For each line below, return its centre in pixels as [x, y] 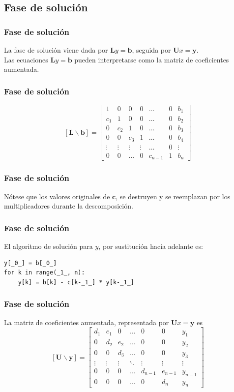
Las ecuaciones [26, 59]
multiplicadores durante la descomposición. [69, 206]
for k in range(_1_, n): [44, 273]
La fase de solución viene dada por [56, 50]
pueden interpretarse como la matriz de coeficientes [152, 59]
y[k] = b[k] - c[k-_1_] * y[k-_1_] [76, 282]
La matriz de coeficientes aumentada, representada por [87, 322]
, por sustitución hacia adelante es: [151, 246]
